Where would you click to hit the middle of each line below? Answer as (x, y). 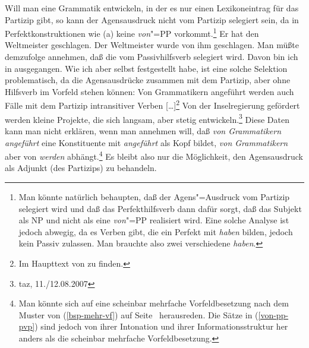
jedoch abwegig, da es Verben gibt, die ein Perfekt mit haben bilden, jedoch (156, 231)
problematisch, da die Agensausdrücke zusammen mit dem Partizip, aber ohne (148, 80)
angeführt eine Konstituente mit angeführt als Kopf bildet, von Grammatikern (146, 142)
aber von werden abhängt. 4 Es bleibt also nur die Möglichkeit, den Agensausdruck (154, 155)
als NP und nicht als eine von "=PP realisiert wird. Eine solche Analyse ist (154, 220)
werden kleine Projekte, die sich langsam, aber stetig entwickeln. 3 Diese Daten (147, 118)
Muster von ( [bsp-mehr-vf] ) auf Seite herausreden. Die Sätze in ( (138, 314)
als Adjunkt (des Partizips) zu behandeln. (81, 168)
